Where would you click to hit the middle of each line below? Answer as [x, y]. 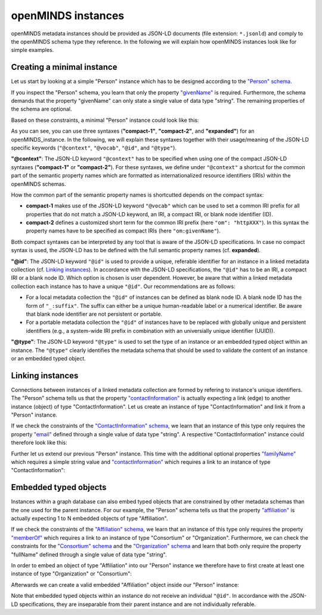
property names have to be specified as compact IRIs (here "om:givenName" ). [123, 231]
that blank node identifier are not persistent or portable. [94, 314]
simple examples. [32, 50]
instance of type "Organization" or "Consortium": [72, 574]
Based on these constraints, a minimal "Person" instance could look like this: [105, 120]
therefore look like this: [39, 443]
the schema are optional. [41, 109]
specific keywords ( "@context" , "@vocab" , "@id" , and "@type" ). [94, 148]
